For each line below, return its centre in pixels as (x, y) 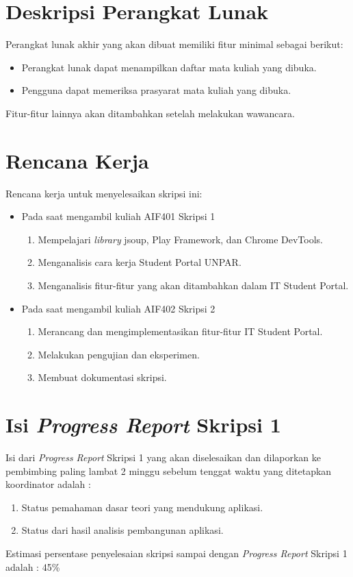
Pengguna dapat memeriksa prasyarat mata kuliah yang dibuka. (156, 90)
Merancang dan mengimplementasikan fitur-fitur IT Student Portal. (180, 331)
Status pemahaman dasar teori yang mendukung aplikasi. (142, 507)
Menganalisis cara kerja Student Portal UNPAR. (140, 262)
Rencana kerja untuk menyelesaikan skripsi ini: (104, 193)
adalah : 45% (33, 566)
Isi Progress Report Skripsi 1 (143, 425)
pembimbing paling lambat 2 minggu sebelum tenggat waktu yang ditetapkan (169, 470)
